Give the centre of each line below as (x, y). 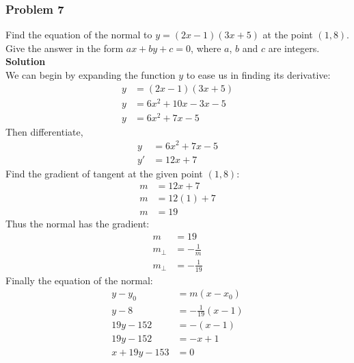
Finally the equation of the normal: (79, 280)
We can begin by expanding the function (91, 75)
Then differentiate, (44, 131)
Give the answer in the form (65, 48)
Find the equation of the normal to (79, 35)
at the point (288, 35)
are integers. (294, 48)
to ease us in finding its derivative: (258, 75)
